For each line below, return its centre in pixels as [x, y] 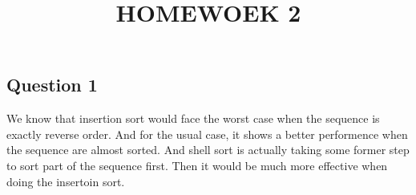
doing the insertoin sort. [66, 181]
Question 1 [52, 85]
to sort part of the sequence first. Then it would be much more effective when [197, 165]
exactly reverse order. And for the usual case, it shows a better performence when [207, 134]
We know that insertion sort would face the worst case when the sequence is [193, 118]
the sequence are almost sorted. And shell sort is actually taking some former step [208, 150]
